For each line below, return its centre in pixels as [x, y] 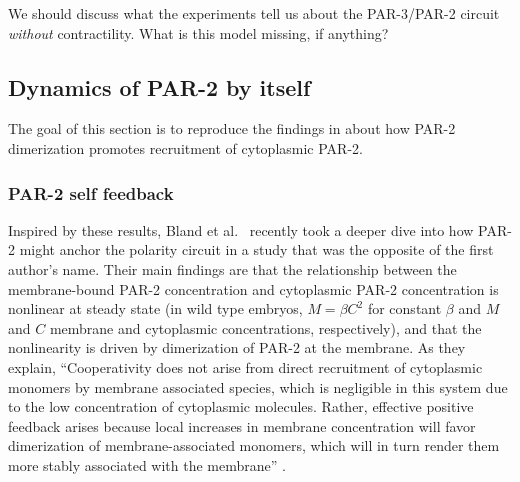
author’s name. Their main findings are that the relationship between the [232, 268]
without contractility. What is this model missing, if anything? [198, 32]
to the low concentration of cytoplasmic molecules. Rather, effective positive [241, 406]
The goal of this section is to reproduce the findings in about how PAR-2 [232, 128]
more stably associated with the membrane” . [147, 464]
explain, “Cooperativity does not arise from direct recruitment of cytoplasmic [245, 366]
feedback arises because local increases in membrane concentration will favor [242, 425]
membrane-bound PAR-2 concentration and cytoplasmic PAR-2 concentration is [253, 288]
